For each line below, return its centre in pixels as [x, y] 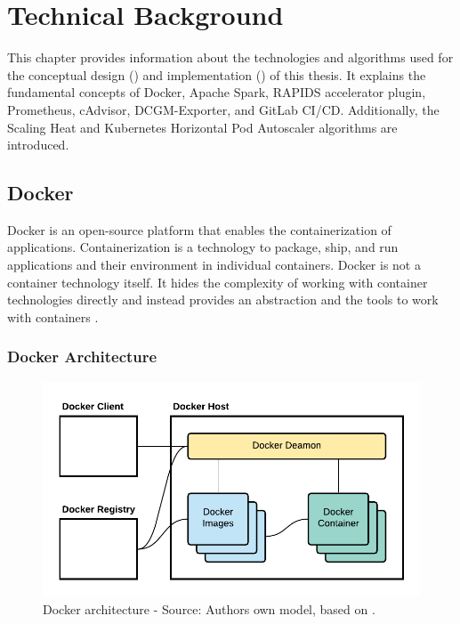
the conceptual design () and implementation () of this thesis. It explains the [217, 74]
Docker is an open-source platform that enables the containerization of [199, 229]
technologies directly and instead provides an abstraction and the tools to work [223, 300]
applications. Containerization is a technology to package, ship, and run [203, 247]
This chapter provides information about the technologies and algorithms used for [230, 57]
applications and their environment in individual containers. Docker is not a [214, 265]
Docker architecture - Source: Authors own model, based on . [209, 608]
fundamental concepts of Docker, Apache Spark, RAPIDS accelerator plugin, [217, 92]
